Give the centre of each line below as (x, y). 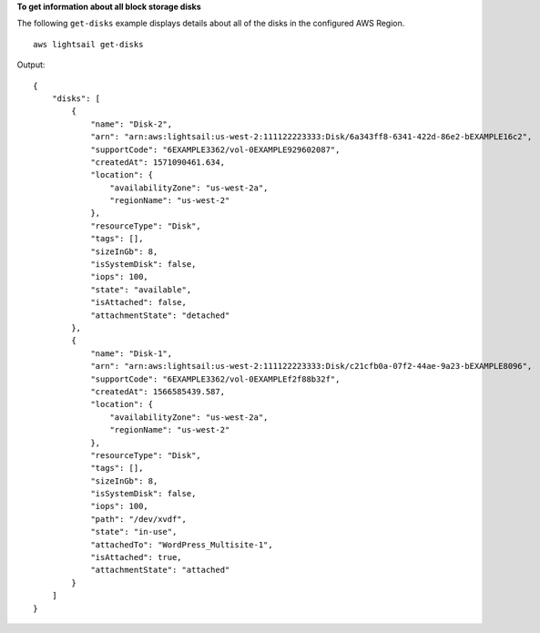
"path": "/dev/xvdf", (138, 519)
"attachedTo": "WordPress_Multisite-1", (182, 545)
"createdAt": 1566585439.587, (158, 391)
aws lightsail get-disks (88, 44)
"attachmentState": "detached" (160, 315)
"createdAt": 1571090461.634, (158, 162)
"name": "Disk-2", (132, 124)
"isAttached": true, (136, 557)
